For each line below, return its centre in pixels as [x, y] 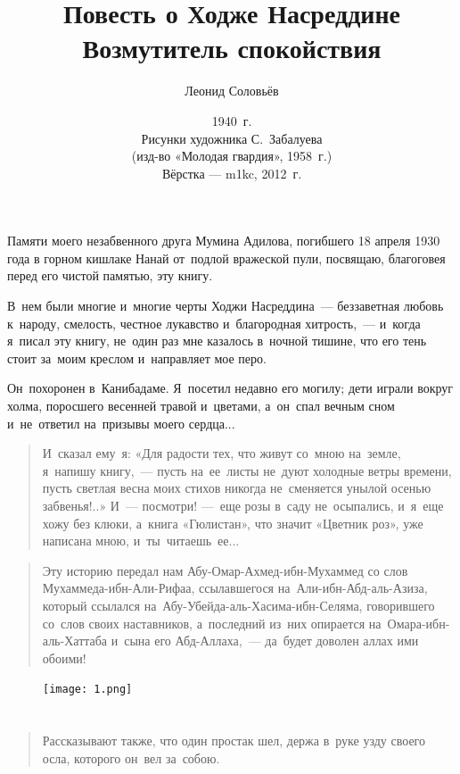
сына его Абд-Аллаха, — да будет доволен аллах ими [271, 641]
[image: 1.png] [88, 690]
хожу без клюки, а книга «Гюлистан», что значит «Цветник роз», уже [233, 523]
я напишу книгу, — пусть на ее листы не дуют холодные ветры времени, [247, 470]
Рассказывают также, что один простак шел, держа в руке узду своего [234, 741]
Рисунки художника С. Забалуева [232, 138]
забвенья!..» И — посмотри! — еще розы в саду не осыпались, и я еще [243, 505]
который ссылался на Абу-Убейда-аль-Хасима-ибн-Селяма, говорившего [238, 605]
